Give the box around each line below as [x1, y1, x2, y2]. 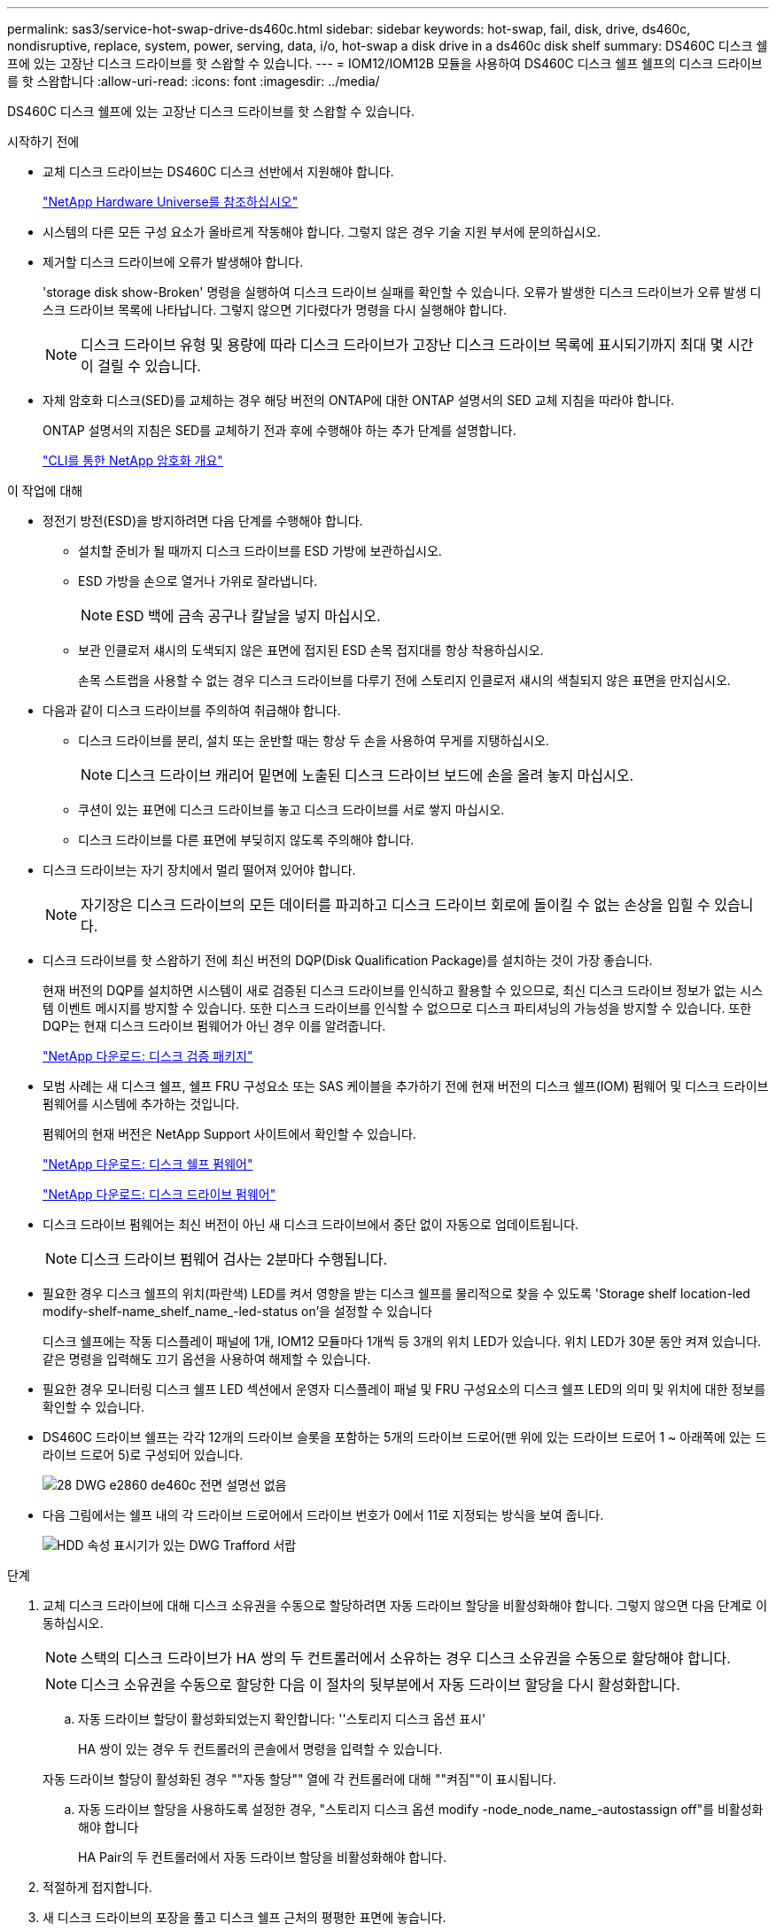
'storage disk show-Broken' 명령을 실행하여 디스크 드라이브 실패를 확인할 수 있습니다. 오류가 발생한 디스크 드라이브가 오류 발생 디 [43, 284, 762, 300]
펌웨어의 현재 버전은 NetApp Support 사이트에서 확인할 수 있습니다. [43, 1126, 416, 1141]
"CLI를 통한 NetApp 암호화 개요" [43, 453, 223, 468]
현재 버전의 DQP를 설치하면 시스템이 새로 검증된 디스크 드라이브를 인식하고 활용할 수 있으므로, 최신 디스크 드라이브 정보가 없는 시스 [43, 983, 764, 998]
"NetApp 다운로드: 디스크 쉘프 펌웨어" [43, 1156, 253, 1172]
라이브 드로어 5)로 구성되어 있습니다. [43, 1447, 244, 1462]
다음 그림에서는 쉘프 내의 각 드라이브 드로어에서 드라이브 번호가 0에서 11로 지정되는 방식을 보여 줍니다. [43, 1507, 604, 1522]
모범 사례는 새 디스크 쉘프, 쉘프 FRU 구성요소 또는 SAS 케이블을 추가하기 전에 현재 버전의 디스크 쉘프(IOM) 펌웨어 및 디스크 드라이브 [43, 1078, 769, 1094]
